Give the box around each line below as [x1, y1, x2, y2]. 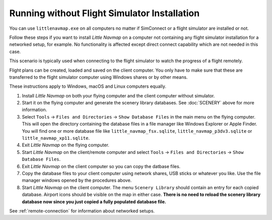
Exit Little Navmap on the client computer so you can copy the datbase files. [22, 163, 181, 169]
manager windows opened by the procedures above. [22, 177, 132, 184]
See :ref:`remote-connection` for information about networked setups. [9, 207, 155, 214]
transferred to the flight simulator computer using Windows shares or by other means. [9, 74, 188, 80]
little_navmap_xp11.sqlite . [22, 135, 90, 141]
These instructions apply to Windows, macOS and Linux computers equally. [9, 83, 166, 89]
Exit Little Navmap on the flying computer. [22, 142, 109, 148]
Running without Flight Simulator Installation [9, 8, 200, 19]
